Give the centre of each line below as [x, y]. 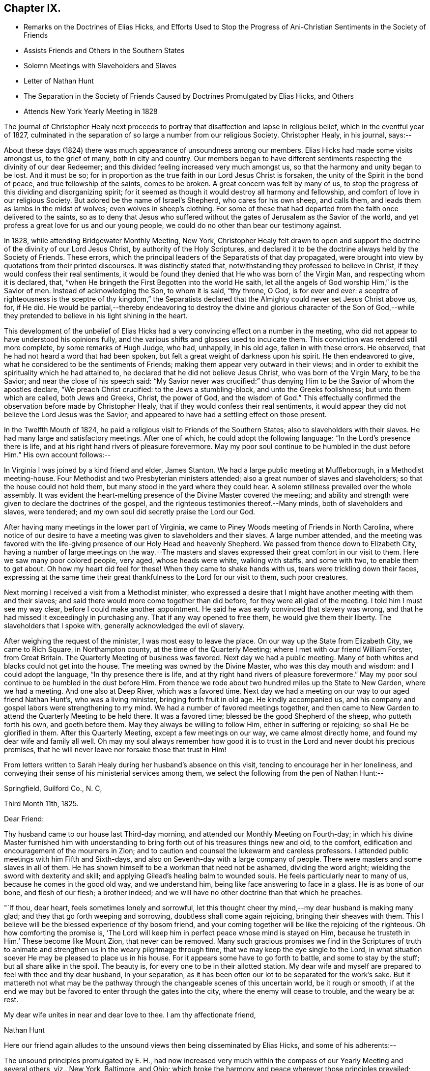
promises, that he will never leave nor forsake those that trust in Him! [115, 750]
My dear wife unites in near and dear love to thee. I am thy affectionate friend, [130, 1015]
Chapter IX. [32, 8]
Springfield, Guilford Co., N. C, [53, 789]
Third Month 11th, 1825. [41, 804]
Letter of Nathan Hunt [59, 81]
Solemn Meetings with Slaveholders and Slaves [100, 66]
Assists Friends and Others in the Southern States [104, 51]
